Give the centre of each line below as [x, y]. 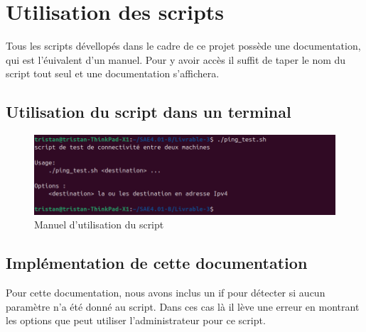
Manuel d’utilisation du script [99, 225]
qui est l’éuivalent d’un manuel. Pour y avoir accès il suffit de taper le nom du [176, 59]
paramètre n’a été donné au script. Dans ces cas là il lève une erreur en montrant [183, 306]
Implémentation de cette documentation [157, 263]
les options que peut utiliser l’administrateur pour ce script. [136, 320]
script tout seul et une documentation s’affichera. [113, 73]
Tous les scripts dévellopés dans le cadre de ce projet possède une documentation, [183, 46]
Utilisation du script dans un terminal [149, 112]
